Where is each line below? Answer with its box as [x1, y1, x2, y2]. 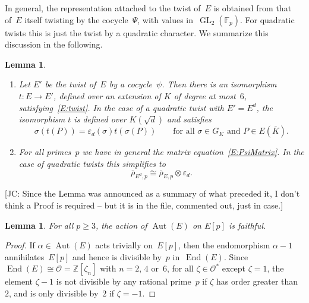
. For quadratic [240, 13, 295, 26]
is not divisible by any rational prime [56, 275, 191, 288]
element [5, 275, 33, 288]
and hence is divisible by [72, 250, 162, 263]
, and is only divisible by [9, 286, 99, 299]
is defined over [74, 113, 127, 125]
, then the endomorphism [178, 239, 270, 251]
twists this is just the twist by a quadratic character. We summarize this [5, 26, 269, 39]
